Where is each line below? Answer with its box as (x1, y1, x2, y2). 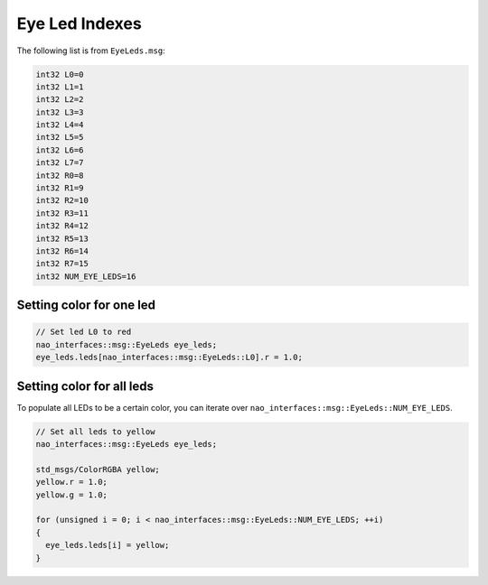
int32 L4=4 (35, 120, 84, 130)
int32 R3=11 (35, 208, 89, 218)
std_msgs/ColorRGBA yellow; (35, 464, 160, 474)
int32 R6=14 (35, 246, 89, 256)
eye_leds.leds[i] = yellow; (45, 540, 170, 551)
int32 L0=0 (35, 69, 84, 79)
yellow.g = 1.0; (35, 489, 108, 500)
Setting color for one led (16, 298, 155, 313)
